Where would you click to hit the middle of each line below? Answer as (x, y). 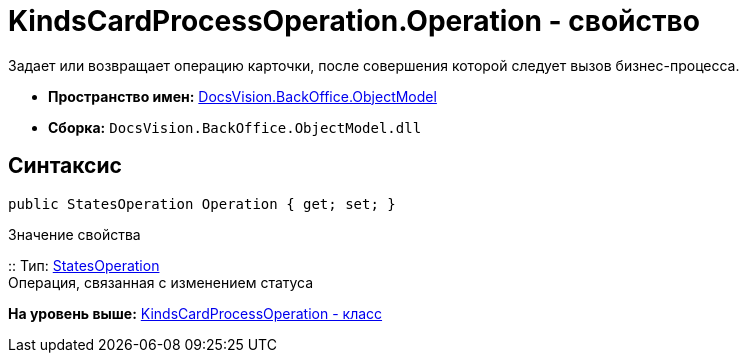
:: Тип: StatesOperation (84, 265)
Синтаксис (65, 166)
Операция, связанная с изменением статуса (161, 282)
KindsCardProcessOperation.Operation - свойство (354, 21)
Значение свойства (74, 234)
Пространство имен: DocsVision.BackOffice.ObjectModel (242, 96)
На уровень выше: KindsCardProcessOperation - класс (195, 313)
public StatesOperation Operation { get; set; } (202, 203)
